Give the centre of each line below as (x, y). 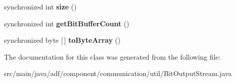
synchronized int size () (40, 6)
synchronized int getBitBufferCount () (67, 23)
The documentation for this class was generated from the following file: (112, 56)
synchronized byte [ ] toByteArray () (62, 40)
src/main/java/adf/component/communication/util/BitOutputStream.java (118, 73)
